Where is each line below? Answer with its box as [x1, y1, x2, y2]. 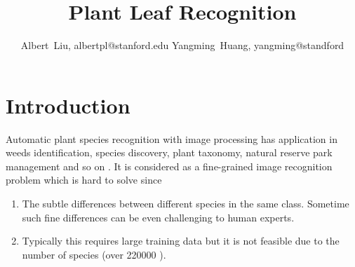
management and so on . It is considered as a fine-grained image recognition [6, 158, 333, 173]
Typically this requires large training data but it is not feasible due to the [22, 233, 340, 248]
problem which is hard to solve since [6, 172, 162, 187]
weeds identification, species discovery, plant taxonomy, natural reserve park [6, 145, 333, 160]
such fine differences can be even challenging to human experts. [22, 210, 295, 224]
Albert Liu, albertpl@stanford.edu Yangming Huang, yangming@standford [20, 38, 344, 53]
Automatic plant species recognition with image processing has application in [6, 131, 337, 146]
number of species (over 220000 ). [22, 247, 166, 261]
